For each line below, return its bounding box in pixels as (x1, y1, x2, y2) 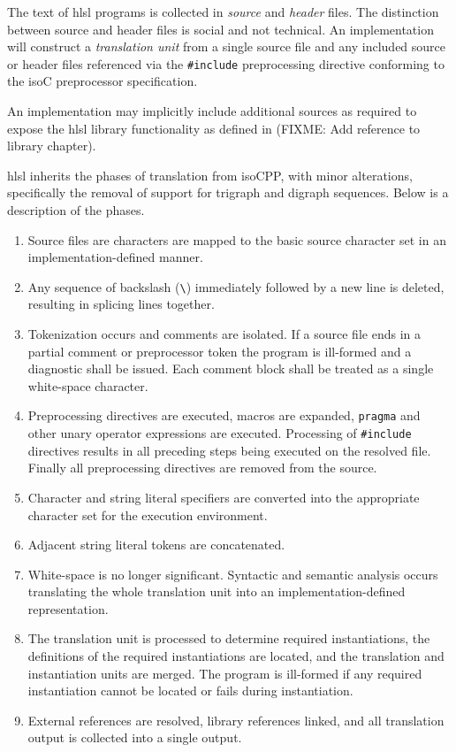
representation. (27, 599, 109, 618)
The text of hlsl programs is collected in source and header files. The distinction (7, 3, 439, 20)
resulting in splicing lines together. (27, 295, 215, 313)
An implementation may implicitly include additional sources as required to (7, 102, 417, 120)
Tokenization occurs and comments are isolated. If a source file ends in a (27, 325, 421, 343)
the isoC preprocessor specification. (7, 72, 198, 90)
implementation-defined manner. (27, 248, 203, 266)
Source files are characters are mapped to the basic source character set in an (27, 230, 446, 249)
